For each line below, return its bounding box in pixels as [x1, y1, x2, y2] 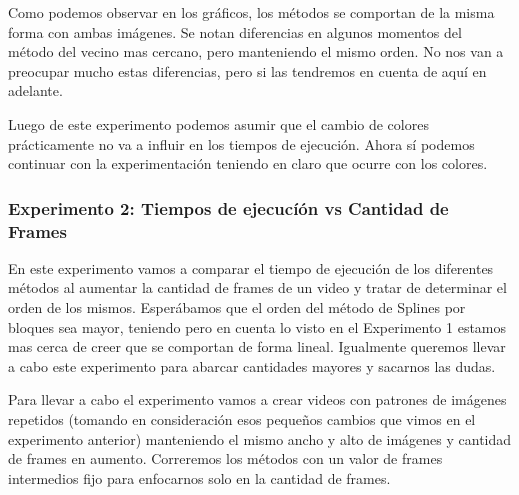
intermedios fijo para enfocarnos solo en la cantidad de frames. [8, 467, 391, 488]
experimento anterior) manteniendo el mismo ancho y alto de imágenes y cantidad [8, 428, 512, 449]
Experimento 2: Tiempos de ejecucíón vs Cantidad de [8, 195, 449, 220]
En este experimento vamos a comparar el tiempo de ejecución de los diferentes [8, 257, 494, 278]
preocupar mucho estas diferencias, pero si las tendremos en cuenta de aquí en [8, 60, 487, 81]
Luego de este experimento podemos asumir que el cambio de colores [8, 113, 429, 134]
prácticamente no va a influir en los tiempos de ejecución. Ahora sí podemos [8, 133, 475, 154]
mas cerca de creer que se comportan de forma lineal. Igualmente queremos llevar [8, 336, 506, 357]
